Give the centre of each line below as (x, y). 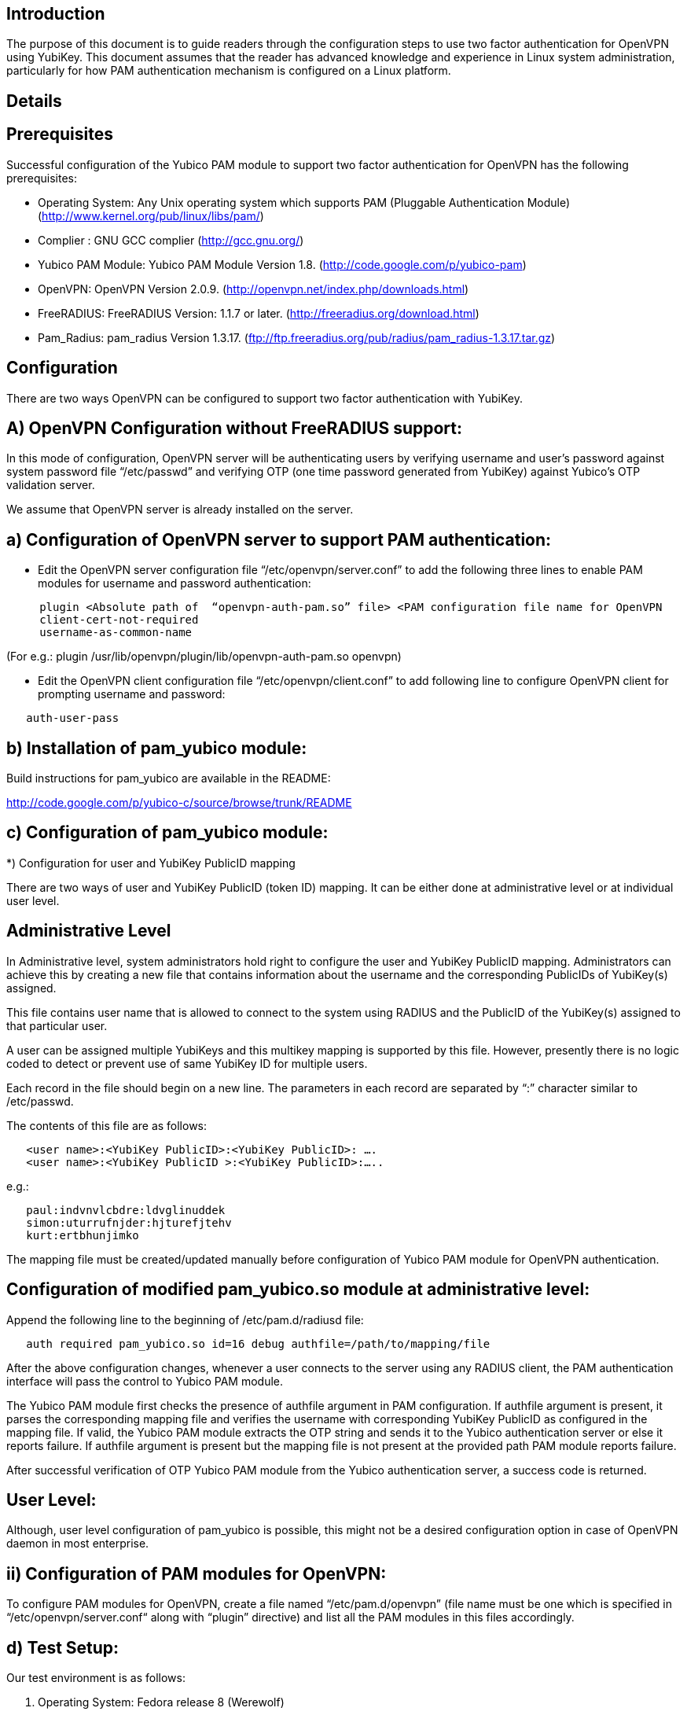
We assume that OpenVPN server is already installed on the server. (180, 510)
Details (34, 101)
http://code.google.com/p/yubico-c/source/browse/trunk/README (179, 803)
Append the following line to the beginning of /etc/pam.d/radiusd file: (185, 1319)
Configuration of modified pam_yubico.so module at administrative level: (298, 1290)
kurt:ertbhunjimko (83, 1235)
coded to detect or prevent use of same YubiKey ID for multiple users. (187, 1063)
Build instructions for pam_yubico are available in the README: (169, 778)
